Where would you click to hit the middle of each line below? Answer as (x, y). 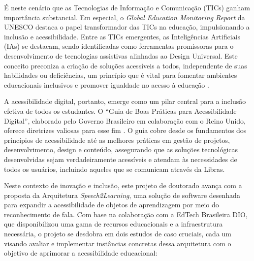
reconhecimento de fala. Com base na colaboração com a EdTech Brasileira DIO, (126, 214)
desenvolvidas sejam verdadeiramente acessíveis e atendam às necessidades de (121, 159)
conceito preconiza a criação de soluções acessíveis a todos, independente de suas (126, 65)
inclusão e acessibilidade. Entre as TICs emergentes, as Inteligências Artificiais (122, 36)
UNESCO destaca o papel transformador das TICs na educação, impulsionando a (127, 27)
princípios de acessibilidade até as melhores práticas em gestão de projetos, (117, 140)
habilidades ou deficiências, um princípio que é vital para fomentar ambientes (121, 75)
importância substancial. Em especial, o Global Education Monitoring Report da (125, 17)
